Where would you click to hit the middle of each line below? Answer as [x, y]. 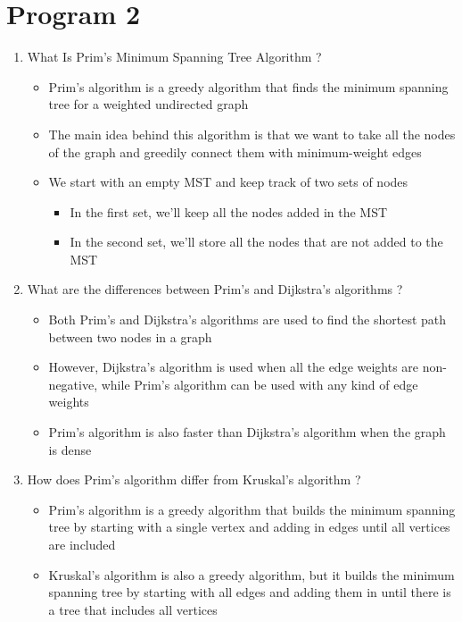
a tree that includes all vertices [133, 609]
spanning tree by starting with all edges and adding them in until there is [250, 592]
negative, [73, 384]
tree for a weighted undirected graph [148, 104]
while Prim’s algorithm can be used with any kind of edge [260, 384]
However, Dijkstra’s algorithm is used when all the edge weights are [234, 367]
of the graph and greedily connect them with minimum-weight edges [235, 151]
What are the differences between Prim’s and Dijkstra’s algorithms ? [215, 289]
